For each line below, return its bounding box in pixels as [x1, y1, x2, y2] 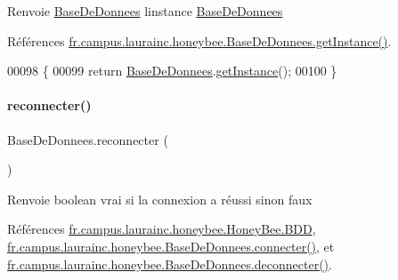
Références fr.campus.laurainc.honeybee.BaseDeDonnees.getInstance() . [7, 31, 392, 50]
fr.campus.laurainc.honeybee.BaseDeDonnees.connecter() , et [7, 236, 335, 255]
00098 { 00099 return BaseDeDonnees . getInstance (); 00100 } [7, 61, 337, 80]
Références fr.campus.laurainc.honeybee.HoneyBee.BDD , [7, 220, 316, 238]
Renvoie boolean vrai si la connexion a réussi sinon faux [7, 189, 313, 208]
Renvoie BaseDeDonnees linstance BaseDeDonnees [7, 2, 283, 20]
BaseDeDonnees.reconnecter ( [7, 130, 168, 148]
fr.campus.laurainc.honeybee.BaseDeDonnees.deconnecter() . [7, 254, 332, 273]
